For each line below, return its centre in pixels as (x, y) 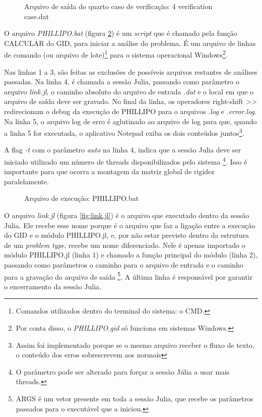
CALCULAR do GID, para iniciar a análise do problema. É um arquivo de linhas (130, 43)
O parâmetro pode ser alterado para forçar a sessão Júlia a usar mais (123, 371)
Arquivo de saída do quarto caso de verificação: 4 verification (118, 6)
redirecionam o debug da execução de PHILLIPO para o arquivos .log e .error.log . (130, 111)
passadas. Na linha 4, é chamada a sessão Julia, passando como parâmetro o (122, 82)
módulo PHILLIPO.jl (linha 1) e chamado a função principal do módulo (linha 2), (131, 255)
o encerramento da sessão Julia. (53, 286)
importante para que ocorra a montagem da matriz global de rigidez (109, 171)
